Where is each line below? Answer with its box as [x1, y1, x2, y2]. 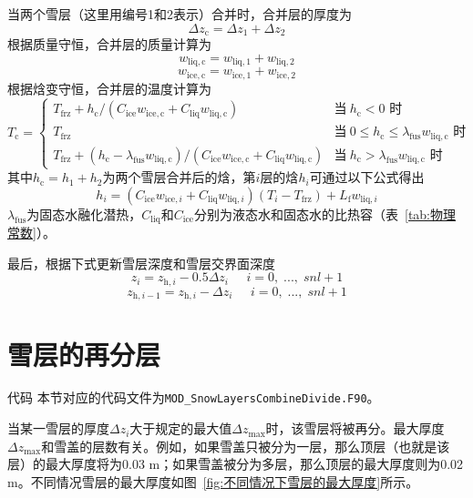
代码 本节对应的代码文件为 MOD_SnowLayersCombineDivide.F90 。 [7, 388, 380, 407]
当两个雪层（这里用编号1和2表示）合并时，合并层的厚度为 [7, 5, 352, 23]
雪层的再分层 [7, 335, 161, 372]
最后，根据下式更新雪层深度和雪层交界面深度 [7, 253, 275, 272]
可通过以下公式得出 [309, 168, 425, 187]
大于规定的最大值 [129, 419, 232, 438]
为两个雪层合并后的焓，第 [102, 168, 256, 187]
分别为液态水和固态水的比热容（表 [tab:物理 [193, 204, 456, 223]
